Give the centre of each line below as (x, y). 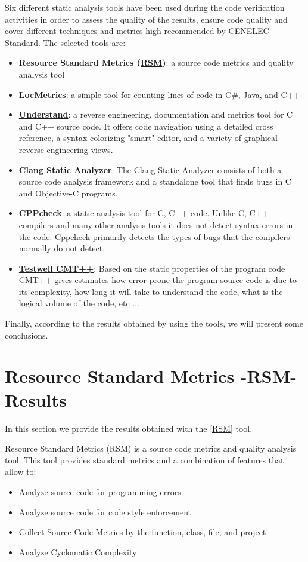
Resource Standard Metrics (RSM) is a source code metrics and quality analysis (151, 448)
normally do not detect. (62, 248)
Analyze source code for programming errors (100, 491)
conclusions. (27, 335)
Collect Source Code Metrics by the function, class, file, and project (142, 532)
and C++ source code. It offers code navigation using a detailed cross (146, 126)
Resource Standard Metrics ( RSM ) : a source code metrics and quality (156, 62)
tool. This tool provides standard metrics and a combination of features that (144, 460)
